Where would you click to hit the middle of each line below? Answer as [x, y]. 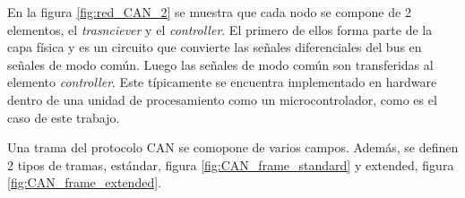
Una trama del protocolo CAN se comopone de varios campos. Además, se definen [233, 147]
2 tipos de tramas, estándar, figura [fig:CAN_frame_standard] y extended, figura [231, 164]
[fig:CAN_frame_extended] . [84, 182]
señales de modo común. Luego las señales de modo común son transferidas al [220, 64]
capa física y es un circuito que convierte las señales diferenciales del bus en [215, 47]
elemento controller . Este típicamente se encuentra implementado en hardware [222, 82]
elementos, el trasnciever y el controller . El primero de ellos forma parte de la [220, 29]
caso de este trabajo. [64, 117]
